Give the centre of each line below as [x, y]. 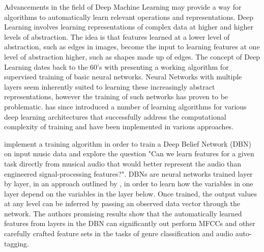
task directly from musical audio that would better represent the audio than [123, 163]
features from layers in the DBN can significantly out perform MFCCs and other [130, 223]
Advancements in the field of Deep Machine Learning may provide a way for [123, 7]
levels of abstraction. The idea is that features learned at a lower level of [117, 36]
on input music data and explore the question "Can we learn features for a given [129, 153]
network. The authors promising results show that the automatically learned [123, 213]
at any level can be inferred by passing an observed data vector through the [122, 203]
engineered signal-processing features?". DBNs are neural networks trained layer [128, 173]
